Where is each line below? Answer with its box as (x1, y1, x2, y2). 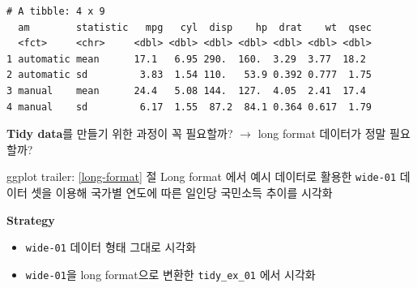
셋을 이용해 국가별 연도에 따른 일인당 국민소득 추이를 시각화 (31, 184, 333, 200)
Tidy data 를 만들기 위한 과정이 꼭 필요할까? (6, 125, 233, 142)
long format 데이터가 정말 (257, 125, 386, 142)
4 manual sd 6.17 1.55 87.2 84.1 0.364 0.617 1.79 (6, 101, 372, 113)
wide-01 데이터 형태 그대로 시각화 (25, 239, 197, 256)
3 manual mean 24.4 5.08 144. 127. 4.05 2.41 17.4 (6, 84, 366, 97)
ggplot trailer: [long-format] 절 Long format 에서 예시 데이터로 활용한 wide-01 (6, 168, 397, 185)
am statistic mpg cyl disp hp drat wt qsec (18, 21, 372, 33)
